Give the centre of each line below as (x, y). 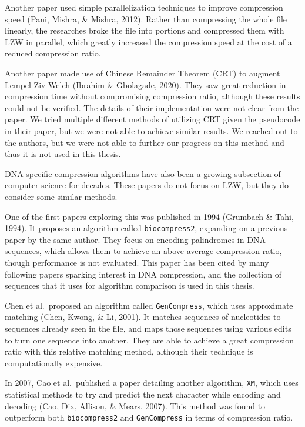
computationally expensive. (54, 363)
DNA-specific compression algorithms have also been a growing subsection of (143, 173)
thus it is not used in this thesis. (63, 154)
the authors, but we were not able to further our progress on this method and (145, 142)
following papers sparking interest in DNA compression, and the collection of (143, 274)
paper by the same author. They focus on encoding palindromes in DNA (135, 239)
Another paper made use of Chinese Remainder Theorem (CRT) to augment (143, 73)
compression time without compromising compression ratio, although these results (152, 96)
